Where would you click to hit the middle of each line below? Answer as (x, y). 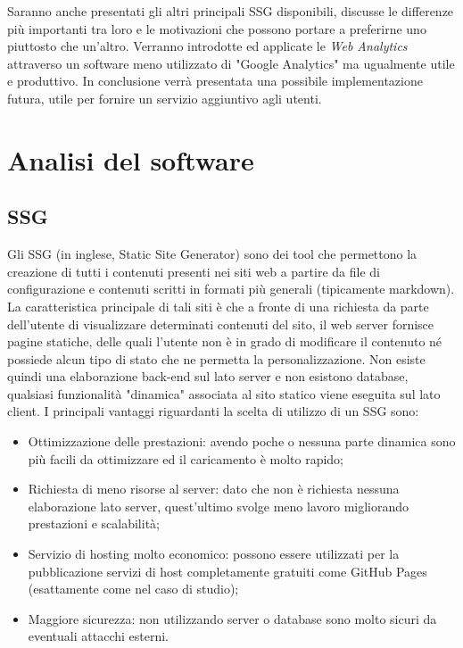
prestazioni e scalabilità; (94, 523)
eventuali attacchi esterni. (99, 636)
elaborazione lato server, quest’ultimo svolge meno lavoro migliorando (219, 506)
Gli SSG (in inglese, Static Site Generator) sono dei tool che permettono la (212, 254)
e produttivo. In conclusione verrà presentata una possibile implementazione (215, 81)
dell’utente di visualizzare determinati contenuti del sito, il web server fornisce (221, 324)
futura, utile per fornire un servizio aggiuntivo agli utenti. (165, 98)
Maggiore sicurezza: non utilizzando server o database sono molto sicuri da (232, 618)
